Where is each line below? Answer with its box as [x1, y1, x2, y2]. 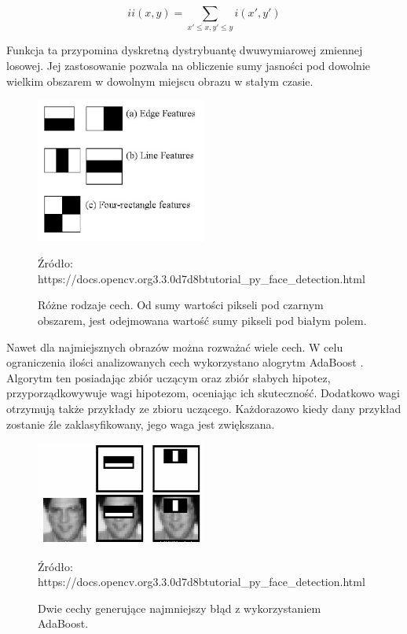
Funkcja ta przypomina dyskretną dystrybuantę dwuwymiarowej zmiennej [6, 42, 363, 58]
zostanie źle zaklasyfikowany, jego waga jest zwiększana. [6, 415, 275, 432]
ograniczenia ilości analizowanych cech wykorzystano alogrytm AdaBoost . [6, 354, 364, 370]
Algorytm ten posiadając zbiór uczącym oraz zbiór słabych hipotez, [6, 369, 331, 385]
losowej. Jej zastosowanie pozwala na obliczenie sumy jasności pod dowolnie [6, 57, 370, 73]
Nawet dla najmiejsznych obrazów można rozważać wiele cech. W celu [6, 338, 343, 355]
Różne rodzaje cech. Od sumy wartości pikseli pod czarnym [38, 297, 324, 313]
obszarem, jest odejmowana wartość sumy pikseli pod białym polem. [38, 312, 367, 329]
